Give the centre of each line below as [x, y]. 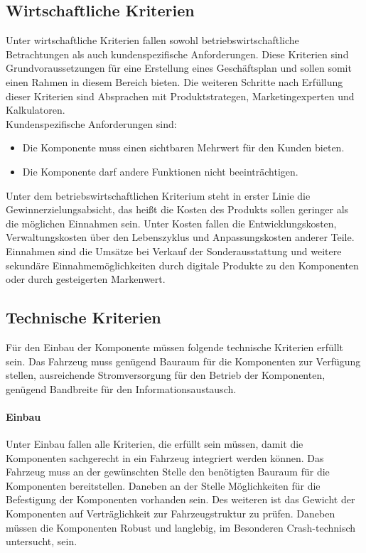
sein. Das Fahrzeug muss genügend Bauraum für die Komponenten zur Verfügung [183, 361]
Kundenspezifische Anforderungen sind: [91, 123]
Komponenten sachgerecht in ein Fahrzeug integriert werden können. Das [165, 457]
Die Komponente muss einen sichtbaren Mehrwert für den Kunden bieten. [183, 147]
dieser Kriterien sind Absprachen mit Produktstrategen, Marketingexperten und [180, 96]
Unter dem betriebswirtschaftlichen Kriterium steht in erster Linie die [158, 195]
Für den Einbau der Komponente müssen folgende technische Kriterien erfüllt [174, 347]
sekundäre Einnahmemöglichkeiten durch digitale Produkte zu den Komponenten [182, 265]
